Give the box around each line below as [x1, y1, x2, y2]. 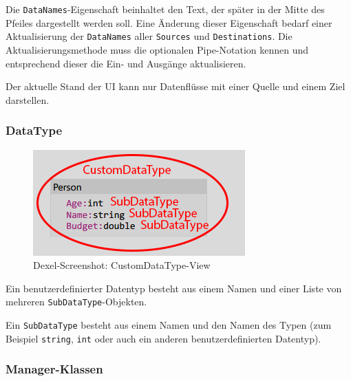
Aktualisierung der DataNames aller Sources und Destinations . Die [6, 29, 292, 43]
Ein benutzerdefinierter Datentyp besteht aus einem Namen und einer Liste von [6, 281, 342, 295]
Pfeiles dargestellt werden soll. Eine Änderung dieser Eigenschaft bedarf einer [6, 15, 332, 30]
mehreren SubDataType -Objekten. [6, 294, 147, 309]
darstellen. [6, 92, 50, 107]
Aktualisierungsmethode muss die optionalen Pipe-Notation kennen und [6, 42, 309, 56]
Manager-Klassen [6, 360, 103, 378]
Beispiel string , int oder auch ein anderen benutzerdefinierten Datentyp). [6, 331, 321, 345]
